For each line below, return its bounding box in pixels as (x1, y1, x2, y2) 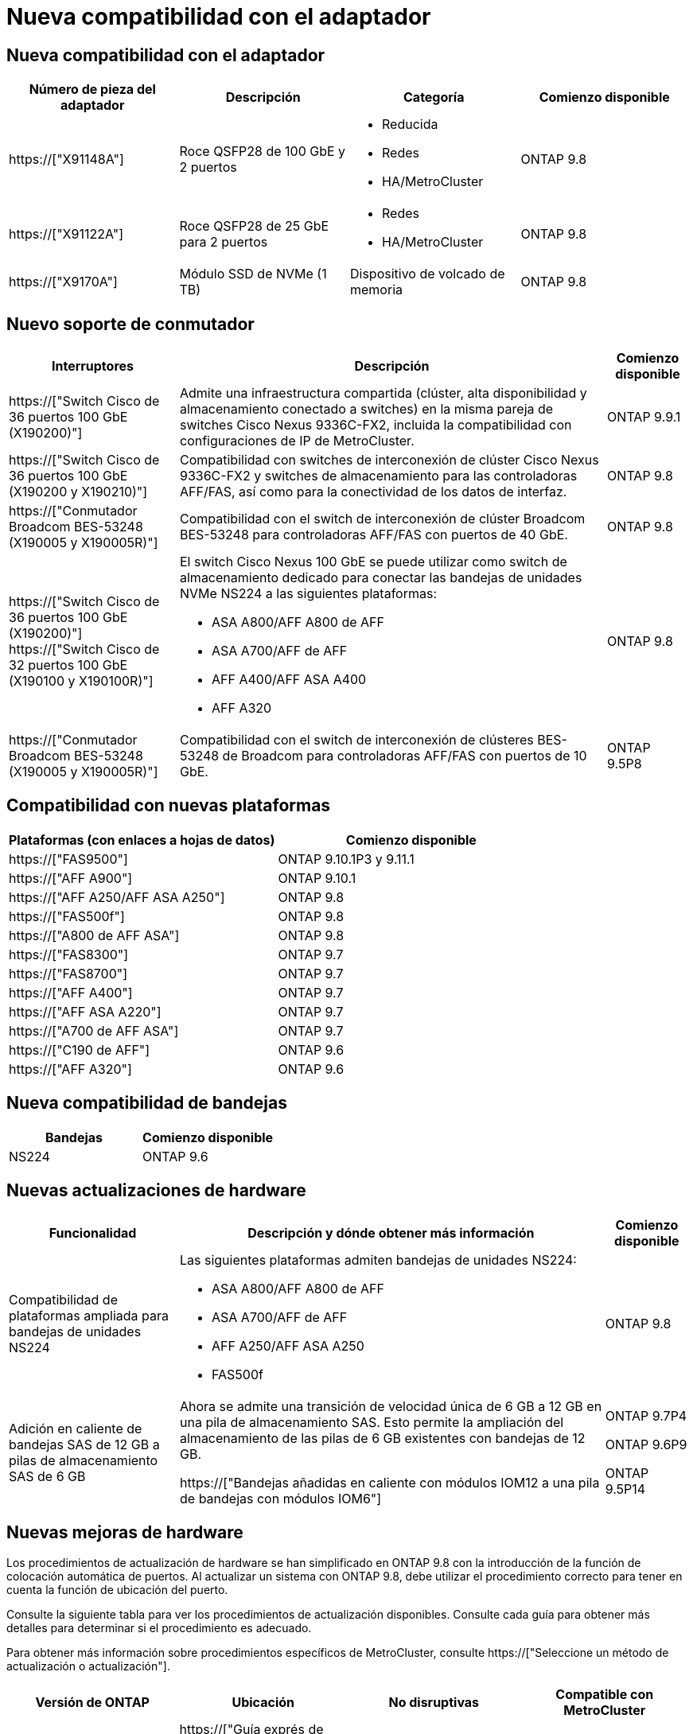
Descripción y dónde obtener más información (247, 1224, 535, 1241)
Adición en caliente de (9, 1420, 142, 1437)
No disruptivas (388, 1694, 480, 1711)
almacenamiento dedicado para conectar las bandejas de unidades (180, 570, 582, 586)
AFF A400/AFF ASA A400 (212, 671, 367, 688)
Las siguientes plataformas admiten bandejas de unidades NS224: (180, 1251, 577, 1268)
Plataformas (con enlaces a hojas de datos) (9, 831, 275, 848)
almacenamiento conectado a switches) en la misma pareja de (180, 401, 554, 418)
